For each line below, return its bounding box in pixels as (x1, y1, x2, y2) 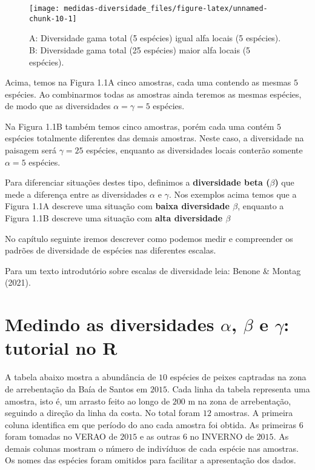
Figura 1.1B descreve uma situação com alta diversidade (5, 212, 223, 224)
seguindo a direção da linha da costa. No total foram (5, 406, 201, 419)
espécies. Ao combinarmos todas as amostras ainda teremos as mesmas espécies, (5, 87, 302, 100)
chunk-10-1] (29, 14, 77, 23)
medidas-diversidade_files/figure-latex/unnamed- (64, 4, 268, 13)
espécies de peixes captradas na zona (170, 371, 307, 383)
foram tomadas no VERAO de (5, 430, 118, 443)
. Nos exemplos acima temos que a (168, 187, 297, 200)
